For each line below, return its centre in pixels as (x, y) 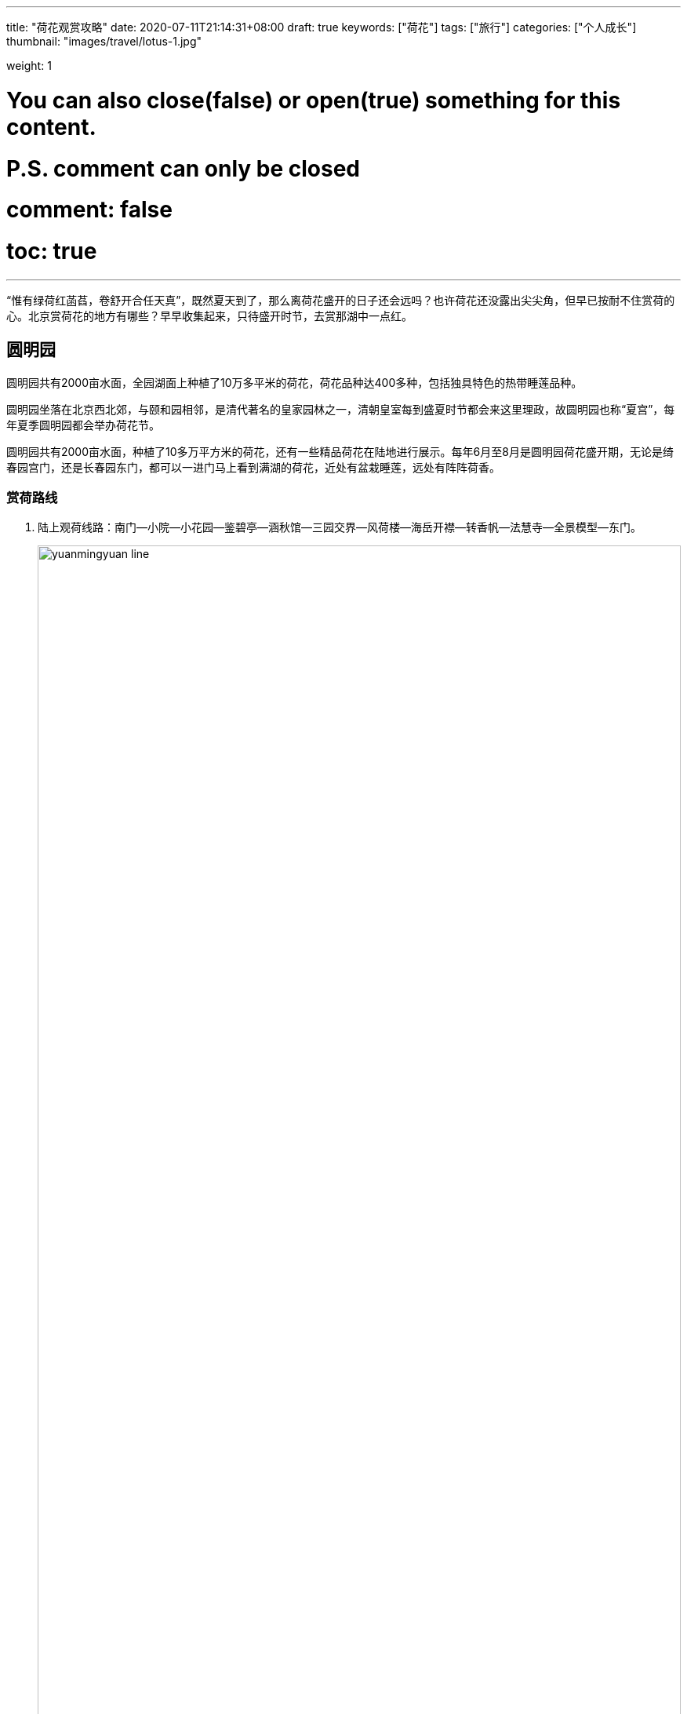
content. (51, 127)
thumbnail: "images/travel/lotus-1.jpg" (104, 41)
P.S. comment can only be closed (183, 168)
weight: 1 (29, 66)
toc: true (52, 251)
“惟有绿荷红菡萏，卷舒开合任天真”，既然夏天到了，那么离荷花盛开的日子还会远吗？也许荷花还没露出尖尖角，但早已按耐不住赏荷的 (341, 300)
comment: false (89, 210)
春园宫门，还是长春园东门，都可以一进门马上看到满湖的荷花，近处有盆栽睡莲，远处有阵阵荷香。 (253, 467)
